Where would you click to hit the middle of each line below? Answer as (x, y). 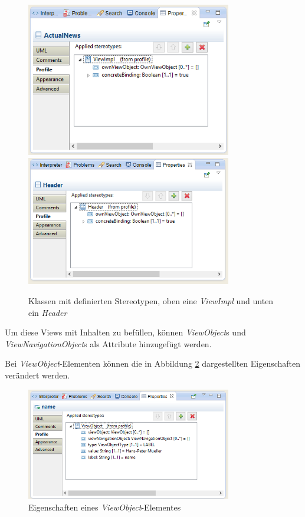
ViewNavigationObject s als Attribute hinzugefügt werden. (108, 343)
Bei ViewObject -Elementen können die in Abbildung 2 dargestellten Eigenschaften (153, 363)
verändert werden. (37, 375)
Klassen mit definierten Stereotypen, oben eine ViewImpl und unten (151, 300)
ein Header (48, 312)
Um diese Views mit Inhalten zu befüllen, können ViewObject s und (125, 332)
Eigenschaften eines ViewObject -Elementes (105, 507)
